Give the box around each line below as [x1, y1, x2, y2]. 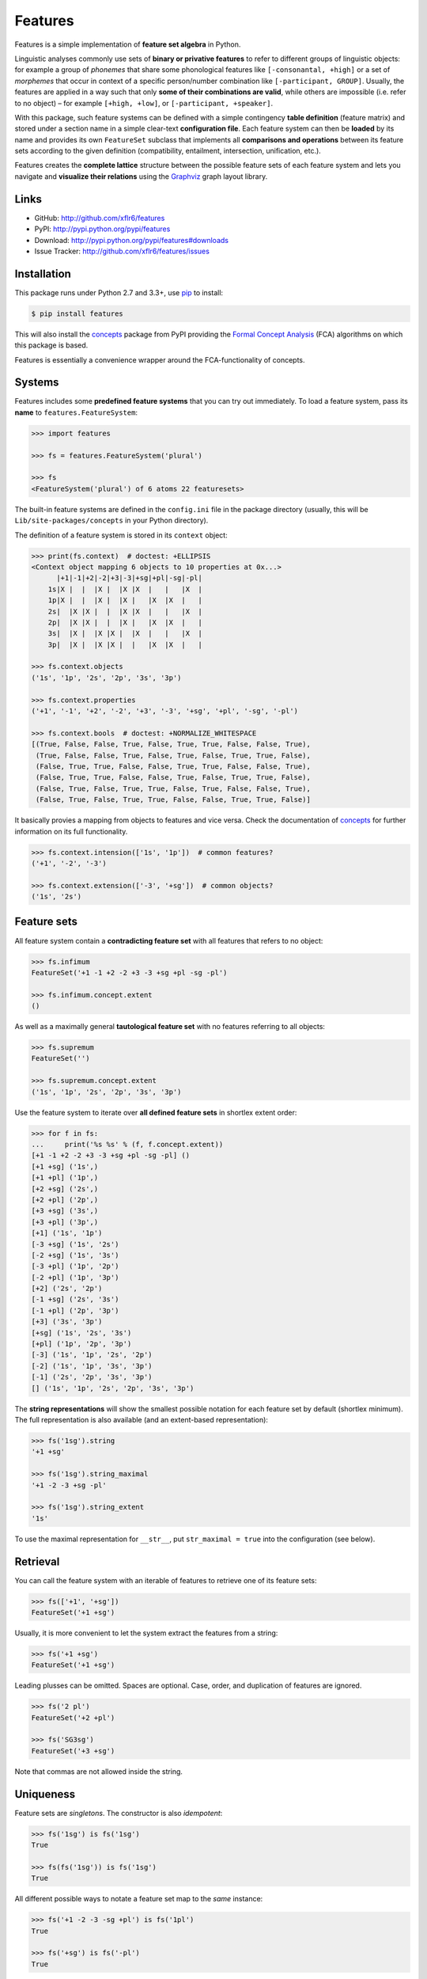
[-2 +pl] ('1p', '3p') [31, 1273, 119, 1282]
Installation [14, 267, 71, 280]
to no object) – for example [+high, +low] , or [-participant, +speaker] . [14, 98, 274, 108]
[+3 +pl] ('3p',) [31, 1217, 99, 1226]
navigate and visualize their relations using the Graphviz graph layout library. [14, 171, 268, 181]
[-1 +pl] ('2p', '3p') [31, 1306, 119, 1315]
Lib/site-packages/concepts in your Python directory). [14, 515, 209, 526]
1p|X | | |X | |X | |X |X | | [47, 596, 203, 605]
